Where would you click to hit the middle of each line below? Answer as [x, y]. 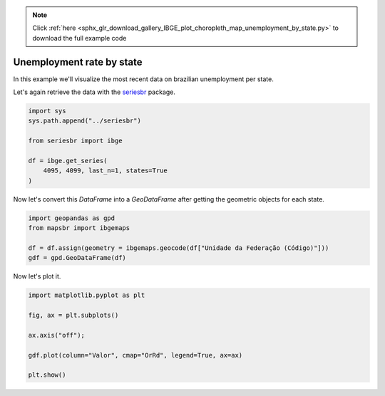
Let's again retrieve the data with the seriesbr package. [94, 92]
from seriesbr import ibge [75, 141]
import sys [47, 111]
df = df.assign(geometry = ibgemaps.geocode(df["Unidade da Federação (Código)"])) [179, 248]
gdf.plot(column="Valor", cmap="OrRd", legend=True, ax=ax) [135, 355]
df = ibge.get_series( [68, 161]
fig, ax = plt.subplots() [73, 316]
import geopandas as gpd [72, 218]
